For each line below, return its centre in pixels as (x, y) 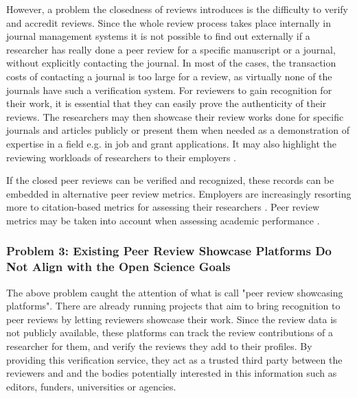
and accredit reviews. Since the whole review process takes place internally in (169, 22)
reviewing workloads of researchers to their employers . (122, 157)
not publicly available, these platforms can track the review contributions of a (170, 332)
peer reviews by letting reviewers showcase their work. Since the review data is (172, 319)
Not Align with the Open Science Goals (118, 267)
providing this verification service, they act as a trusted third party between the (174, 359)
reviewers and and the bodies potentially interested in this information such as (172, 373)
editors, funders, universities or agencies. (91, 386)
